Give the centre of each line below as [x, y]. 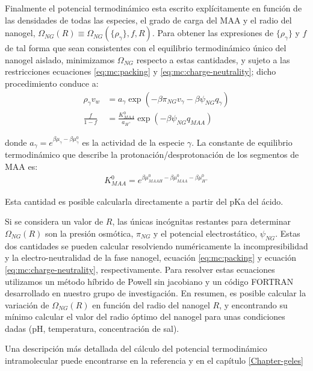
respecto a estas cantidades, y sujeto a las [213, 59]
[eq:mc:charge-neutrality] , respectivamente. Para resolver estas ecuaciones [140, 269]
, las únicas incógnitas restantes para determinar [201, 221]
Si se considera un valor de [54, 221]
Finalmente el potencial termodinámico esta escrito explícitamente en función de [153, 8]
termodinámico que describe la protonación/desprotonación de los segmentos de [152, 154]
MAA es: [21, 166]
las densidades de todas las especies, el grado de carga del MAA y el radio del [148, 20]
